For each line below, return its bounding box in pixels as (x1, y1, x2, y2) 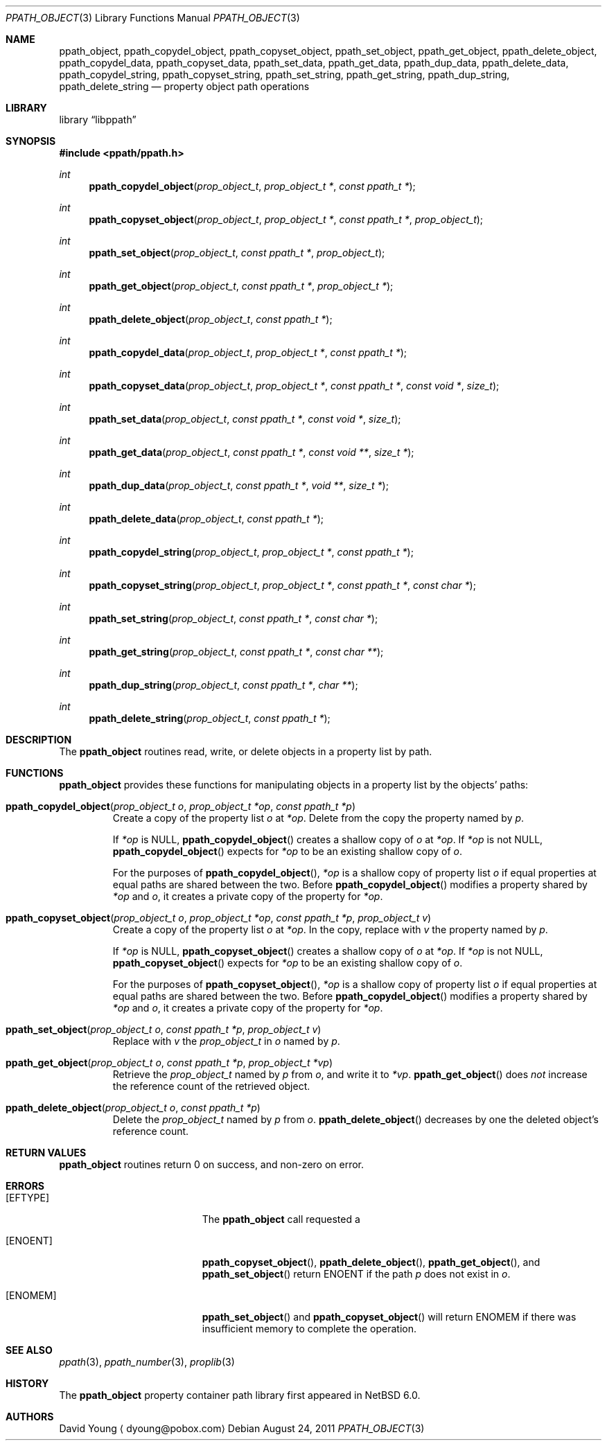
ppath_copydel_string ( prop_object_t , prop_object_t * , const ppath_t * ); (89, 546, 414, 558)
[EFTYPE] (6, 1192, 50, 1203)
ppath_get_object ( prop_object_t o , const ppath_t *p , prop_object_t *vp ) (6, 1057, 333, 1068)
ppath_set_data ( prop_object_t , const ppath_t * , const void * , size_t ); (89, 413, 401, 425)
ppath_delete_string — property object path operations (59, 80, 310, 92)
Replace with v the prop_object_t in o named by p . (112, 1035, 340, 1047)
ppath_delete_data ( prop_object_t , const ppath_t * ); (89, 513, 324, 524)
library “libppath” (59, 114, 137, 125)
